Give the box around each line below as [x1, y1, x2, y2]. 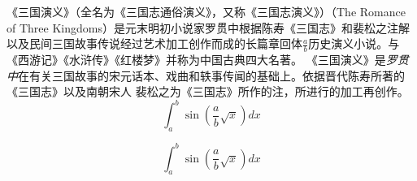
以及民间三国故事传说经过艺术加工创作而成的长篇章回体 [7, 35, 302, 52]
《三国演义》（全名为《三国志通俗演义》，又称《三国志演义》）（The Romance [7, 3, 406, 19]
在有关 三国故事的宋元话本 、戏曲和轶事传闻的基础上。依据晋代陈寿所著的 [18, 67, 405, 84]
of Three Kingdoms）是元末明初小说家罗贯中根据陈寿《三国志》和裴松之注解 [7, 19, 410, 36]
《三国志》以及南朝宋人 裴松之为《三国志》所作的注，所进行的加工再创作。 [7, 83, 409, 100]
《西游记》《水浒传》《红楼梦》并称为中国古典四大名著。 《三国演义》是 [7, 51, 386, 68]
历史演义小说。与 [308, 35, 400, 52]
